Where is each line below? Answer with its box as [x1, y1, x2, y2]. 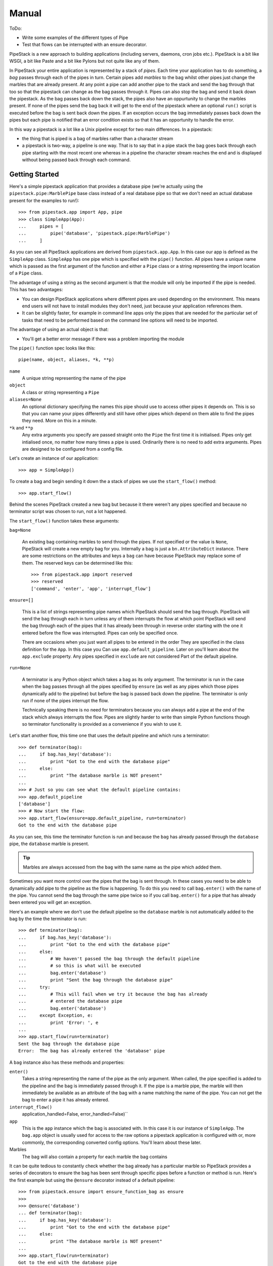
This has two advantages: [9, 287, 63, 293]
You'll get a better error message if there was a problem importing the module [22, 336, 185, 342]
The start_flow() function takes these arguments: [9, 518, 120, 524]
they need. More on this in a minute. [22, 418, 97, 424]
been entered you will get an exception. [9, 899, 92, 905]
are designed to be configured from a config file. [22, 446, 123, 452]
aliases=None [9, 397, 42, 403]
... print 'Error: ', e [18, 1019, 99, 1025]
